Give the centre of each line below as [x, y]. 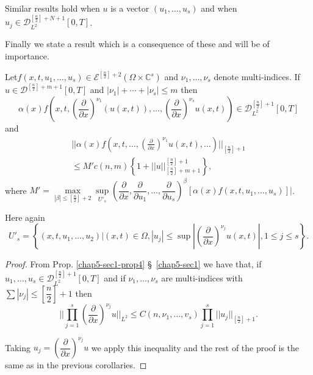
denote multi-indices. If [257, 77]
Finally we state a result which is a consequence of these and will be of [137, 44]
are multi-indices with [202, 277]
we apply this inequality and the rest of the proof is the [195, 347]
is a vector [130, 8]
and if [115, 277]
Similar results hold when [52, 8]
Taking [18, 347]
